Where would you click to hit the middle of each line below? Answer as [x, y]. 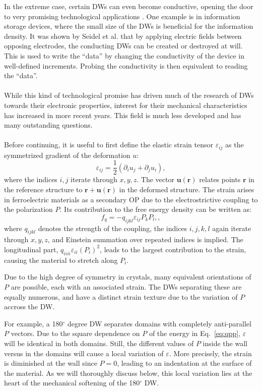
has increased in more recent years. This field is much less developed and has [123, 115]
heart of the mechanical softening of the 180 [72, 383]
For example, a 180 [34, 323]
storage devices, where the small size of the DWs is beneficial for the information [129, 26]
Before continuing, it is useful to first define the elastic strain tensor [109, 145]
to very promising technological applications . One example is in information [122, 16]
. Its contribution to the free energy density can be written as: [155, 209]
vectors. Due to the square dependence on [75, 333]
